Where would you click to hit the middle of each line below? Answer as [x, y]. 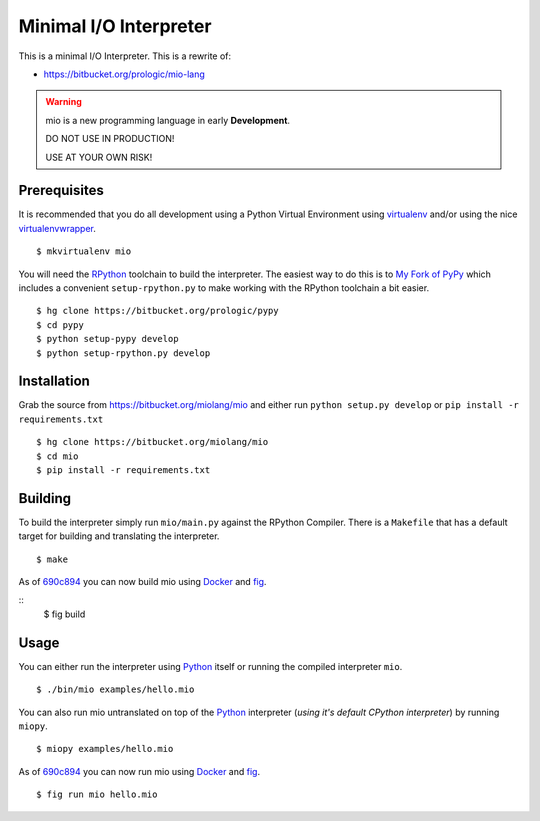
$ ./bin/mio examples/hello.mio [115, 689]
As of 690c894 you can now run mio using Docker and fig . [139, 771]
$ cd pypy [60, 324]
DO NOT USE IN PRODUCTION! [110, 139]
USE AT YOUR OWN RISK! [99, 157]
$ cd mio [57, 456]
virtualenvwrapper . [57, 228]
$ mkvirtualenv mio [84, 251]
